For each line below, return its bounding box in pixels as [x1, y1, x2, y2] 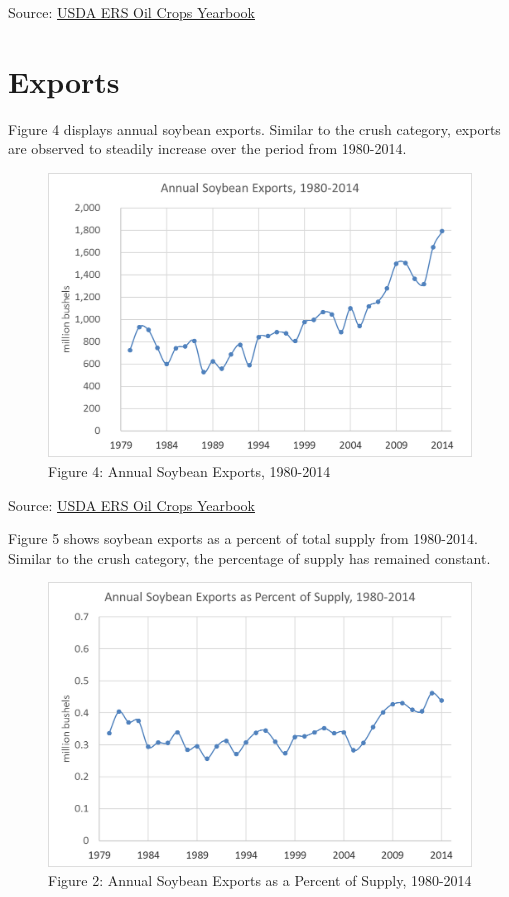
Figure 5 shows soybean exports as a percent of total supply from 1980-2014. [8, 528, 478, 549]
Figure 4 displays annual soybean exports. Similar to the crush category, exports [8, 118, 501, 139]
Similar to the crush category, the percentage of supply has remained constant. [8, 547, 491, 568]
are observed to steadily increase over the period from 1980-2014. [8, 138, 407, 159]
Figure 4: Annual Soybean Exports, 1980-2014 [48, 460, 331, 481]
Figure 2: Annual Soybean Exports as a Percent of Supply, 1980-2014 [48, 870, 472, 891]
